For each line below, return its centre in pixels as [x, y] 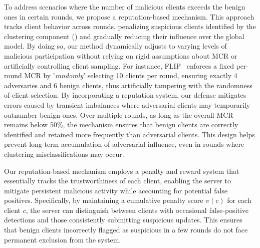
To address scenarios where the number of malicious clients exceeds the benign [125, 7]
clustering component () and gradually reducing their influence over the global [124, 36]
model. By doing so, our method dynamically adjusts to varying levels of [115, 46]
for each [239, 200]
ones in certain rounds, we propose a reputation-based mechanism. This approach [129, 16]
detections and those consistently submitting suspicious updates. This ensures [123, 220]
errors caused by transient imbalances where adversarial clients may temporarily [127, 104]
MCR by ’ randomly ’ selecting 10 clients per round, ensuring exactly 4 [131, 75]
